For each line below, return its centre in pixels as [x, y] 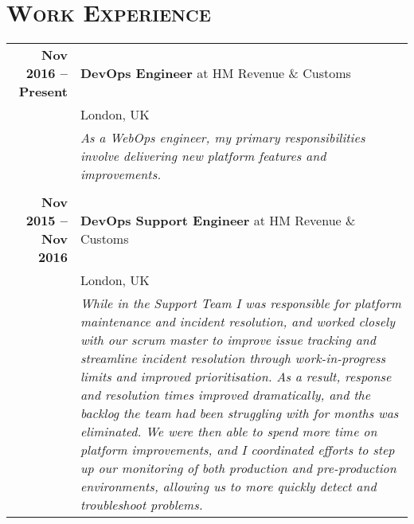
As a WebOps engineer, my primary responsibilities [223, 138]
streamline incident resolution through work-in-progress [233, 358]
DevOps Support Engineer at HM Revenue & [218, 221]
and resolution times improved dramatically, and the [225, 395]
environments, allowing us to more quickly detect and [228, 487]
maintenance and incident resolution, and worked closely [237, 322]
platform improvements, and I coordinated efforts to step [237, 450]
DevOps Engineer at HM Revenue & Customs [215, 73]
